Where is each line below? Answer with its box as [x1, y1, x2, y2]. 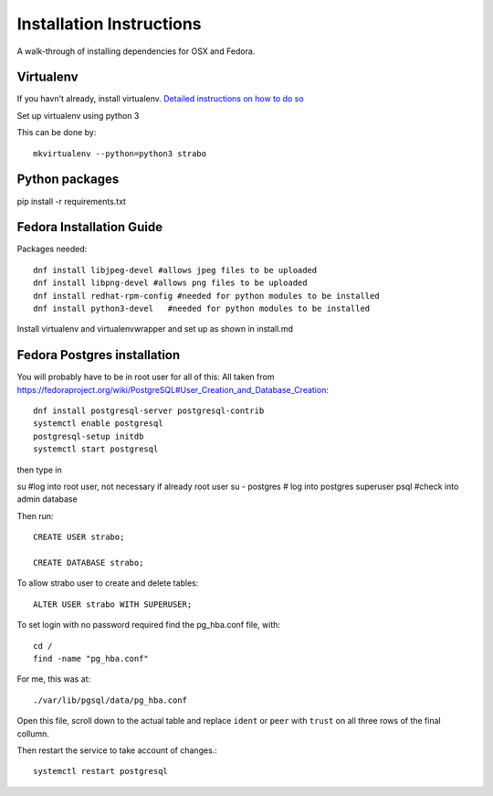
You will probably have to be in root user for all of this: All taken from [16, 371, 275, 383]
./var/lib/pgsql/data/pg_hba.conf [33, 695, 187, 706]
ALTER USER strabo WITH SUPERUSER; [33, 599, 193, 610]
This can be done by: [16, 127, 97, 138]
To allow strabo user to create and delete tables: [16, 578, 199, 589]
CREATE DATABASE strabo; [33, 557, 144, 568]
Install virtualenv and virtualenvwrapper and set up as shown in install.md [16, 324, 294, 334]
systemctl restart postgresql [33, 766, 169, 777]
